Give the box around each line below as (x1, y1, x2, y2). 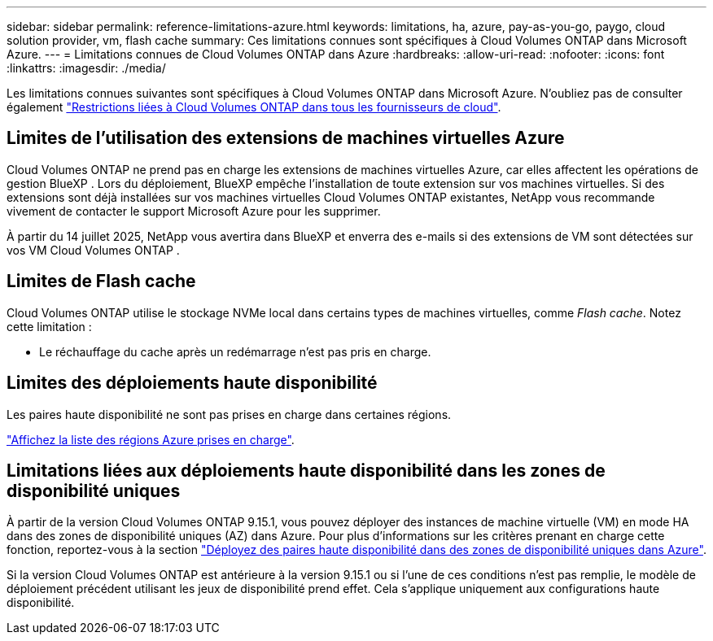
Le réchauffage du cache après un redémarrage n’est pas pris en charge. (39, 344, 431, 359)
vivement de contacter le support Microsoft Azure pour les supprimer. (7, 203, 381, 218)
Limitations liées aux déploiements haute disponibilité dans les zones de (7, 460, 606, 481)
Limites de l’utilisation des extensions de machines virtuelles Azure (7, 128, 565, 149)
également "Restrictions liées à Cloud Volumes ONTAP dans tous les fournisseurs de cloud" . (7, 100, 501, 114)
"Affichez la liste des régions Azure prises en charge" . (7, 432, 295, 447)
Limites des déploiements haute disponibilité (7, 373, 378, 394)
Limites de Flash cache (7, 271, 196, 292)
